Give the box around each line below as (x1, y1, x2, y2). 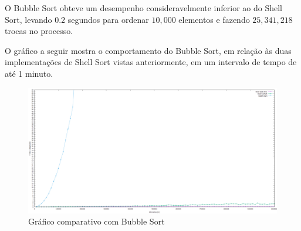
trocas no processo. (5, 25, 73, 37)
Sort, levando (5, 13, 52, 25)
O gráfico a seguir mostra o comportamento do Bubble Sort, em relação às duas (5, 44, 292, 56)
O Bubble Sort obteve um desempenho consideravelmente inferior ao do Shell (5, 2, 283, 13)
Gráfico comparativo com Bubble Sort (28, 215, 165, 227)
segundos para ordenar (67, 13, 149, 25)
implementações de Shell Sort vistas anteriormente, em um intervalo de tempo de (5, 56, 297, 68)
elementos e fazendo (178, 13, 250, 25)
